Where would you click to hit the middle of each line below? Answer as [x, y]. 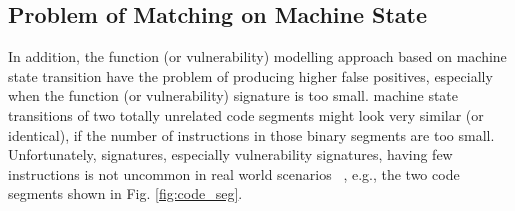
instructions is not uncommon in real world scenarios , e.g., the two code [234, 173]
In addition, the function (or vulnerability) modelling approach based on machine [257, 56]
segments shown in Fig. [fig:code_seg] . [125, 193]
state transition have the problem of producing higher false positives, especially [250, 75]
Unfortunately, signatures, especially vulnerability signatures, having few [230, 154]
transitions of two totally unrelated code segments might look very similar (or [246, 114]
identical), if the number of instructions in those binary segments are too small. [251, 134]
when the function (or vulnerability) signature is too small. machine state [233, 95]
